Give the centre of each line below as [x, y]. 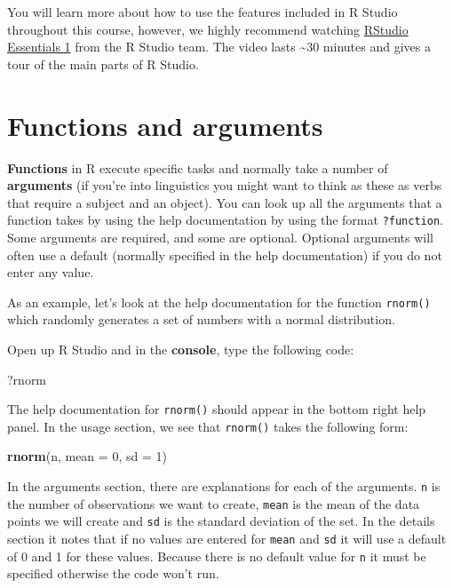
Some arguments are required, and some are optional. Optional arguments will [220, 237]
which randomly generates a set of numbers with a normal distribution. [201, 319]
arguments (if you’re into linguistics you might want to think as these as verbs [225, 185]
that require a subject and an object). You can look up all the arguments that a [225, 202]
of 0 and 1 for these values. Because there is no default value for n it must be [217, 556]
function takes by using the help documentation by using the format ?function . [225, 220]
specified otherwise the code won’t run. [113, 573]
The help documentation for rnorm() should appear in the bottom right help [217, 409]
